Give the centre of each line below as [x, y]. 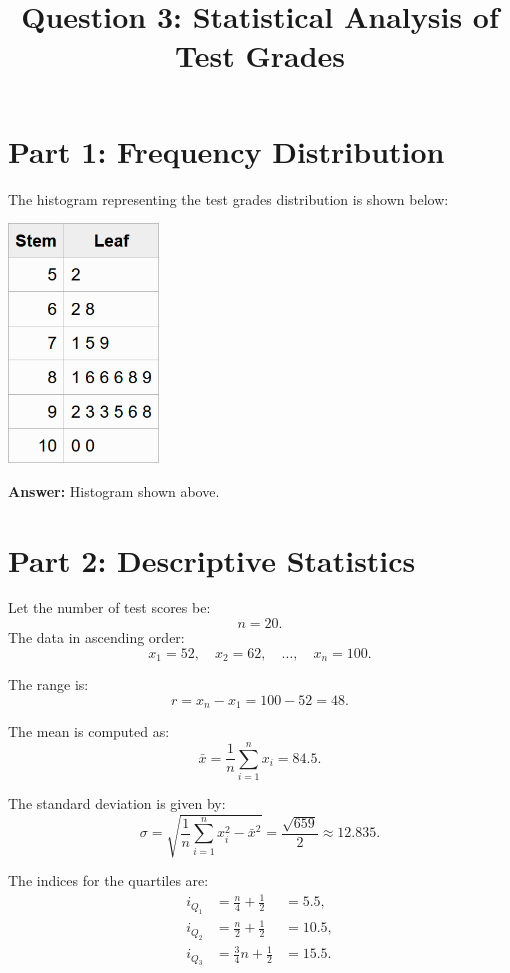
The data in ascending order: [96, 637]
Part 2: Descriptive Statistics [212, 559]
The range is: [48, 684]
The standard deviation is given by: [117, 802]
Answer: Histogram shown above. [114, 490]
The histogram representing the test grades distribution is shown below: [228, 198]
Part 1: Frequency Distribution [226, 150]
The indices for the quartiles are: [108, 880]
